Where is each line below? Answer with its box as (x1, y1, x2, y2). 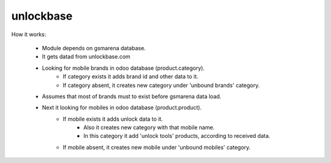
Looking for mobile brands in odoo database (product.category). (42, 64, 205, 72)
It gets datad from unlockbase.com (42, 53, 131, 61)
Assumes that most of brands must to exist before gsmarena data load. (42, 93, 222, 100)
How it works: (11, 31, 47, 38)
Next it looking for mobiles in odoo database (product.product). (42, 104, 202, 112)
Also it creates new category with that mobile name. (83, 124, 215, 131)
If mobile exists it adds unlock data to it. (63, 115, 163, 123)
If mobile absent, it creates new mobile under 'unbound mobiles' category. (63, 143, 251, 151)
